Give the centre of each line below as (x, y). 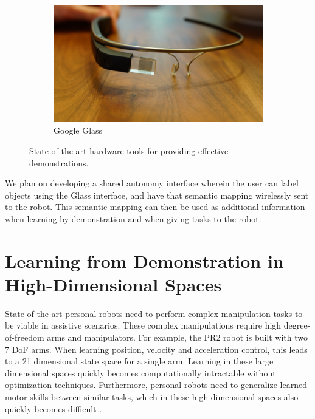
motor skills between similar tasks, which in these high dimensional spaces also (152, 397)
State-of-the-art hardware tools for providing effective (129, 151)
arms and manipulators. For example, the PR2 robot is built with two (178, 337)
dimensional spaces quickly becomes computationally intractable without (140, 373)
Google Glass (78, 130)
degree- (297, 325)
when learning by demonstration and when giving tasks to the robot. (133, 218)
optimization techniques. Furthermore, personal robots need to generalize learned (156, 385)
